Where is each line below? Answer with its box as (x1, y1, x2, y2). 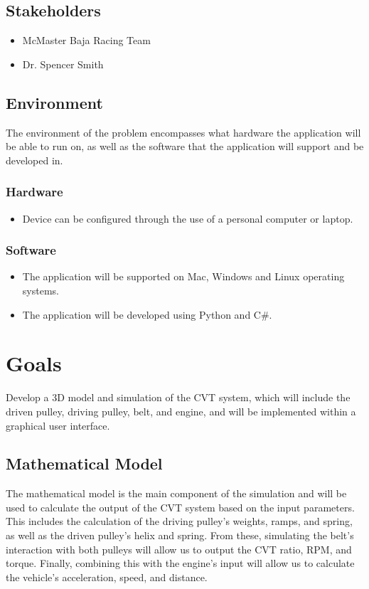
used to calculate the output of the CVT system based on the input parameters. (6, 499, 355, 514)
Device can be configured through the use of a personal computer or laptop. (22, 211, 353, 225)
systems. (22, 283, 59, 297)
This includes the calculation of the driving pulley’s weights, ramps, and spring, (6, 514, 353, 529)
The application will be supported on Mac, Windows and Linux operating (22, 269, 345, 284)
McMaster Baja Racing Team (22, 33, 151, 48)
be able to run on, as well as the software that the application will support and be (6, 139, 364, 154)
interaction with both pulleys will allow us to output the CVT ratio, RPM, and (6, 541, 352, 556)
